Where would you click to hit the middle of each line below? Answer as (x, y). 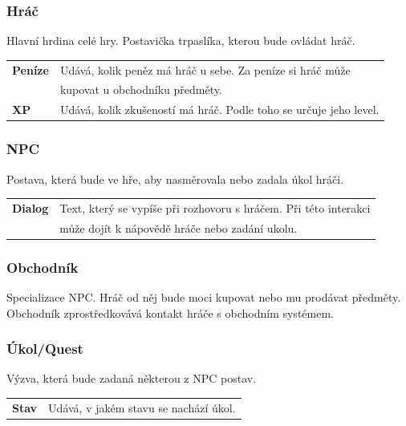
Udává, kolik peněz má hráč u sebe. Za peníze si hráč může (205, 69)
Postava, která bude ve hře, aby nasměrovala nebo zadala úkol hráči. (175, 179)
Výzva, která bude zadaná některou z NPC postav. (132, 378)
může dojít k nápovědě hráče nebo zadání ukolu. (179, 227)
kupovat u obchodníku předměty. (141, 89)
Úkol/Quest (45, 349)
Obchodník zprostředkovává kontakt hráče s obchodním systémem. (170, 312)
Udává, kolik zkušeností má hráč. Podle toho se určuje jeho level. (219, 110)
